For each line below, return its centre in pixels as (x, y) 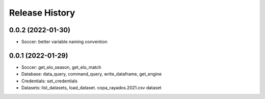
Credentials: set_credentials (50, 81)
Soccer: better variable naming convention (64, 42)
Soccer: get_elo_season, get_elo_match (61, 67)
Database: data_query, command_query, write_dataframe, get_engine (92, 74)
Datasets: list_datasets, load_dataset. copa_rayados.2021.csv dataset (91, 88)
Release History (42, 13)
